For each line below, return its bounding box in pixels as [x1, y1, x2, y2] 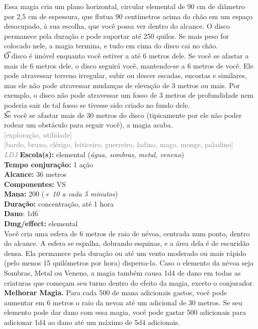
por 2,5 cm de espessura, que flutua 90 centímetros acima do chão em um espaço [4, 11, 252, 21]
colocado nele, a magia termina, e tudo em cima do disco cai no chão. [4, 40, 218, 51]
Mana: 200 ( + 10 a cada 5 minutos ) [4, 188, 118, 199]
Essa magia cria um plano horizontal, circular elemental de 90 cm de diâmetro [4, 1, 245, 11]
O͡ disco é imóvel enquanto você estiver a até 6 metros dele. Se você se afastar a [4, 50, 249, 60]
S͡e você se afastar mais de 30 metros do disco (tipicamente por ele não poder [4, 109, 242, 120]
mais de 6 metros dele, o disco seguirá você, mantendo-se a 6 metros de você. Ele [4, 60, 253, 71]
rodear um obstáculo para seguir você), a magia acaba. [4, 119, 173, 130]
